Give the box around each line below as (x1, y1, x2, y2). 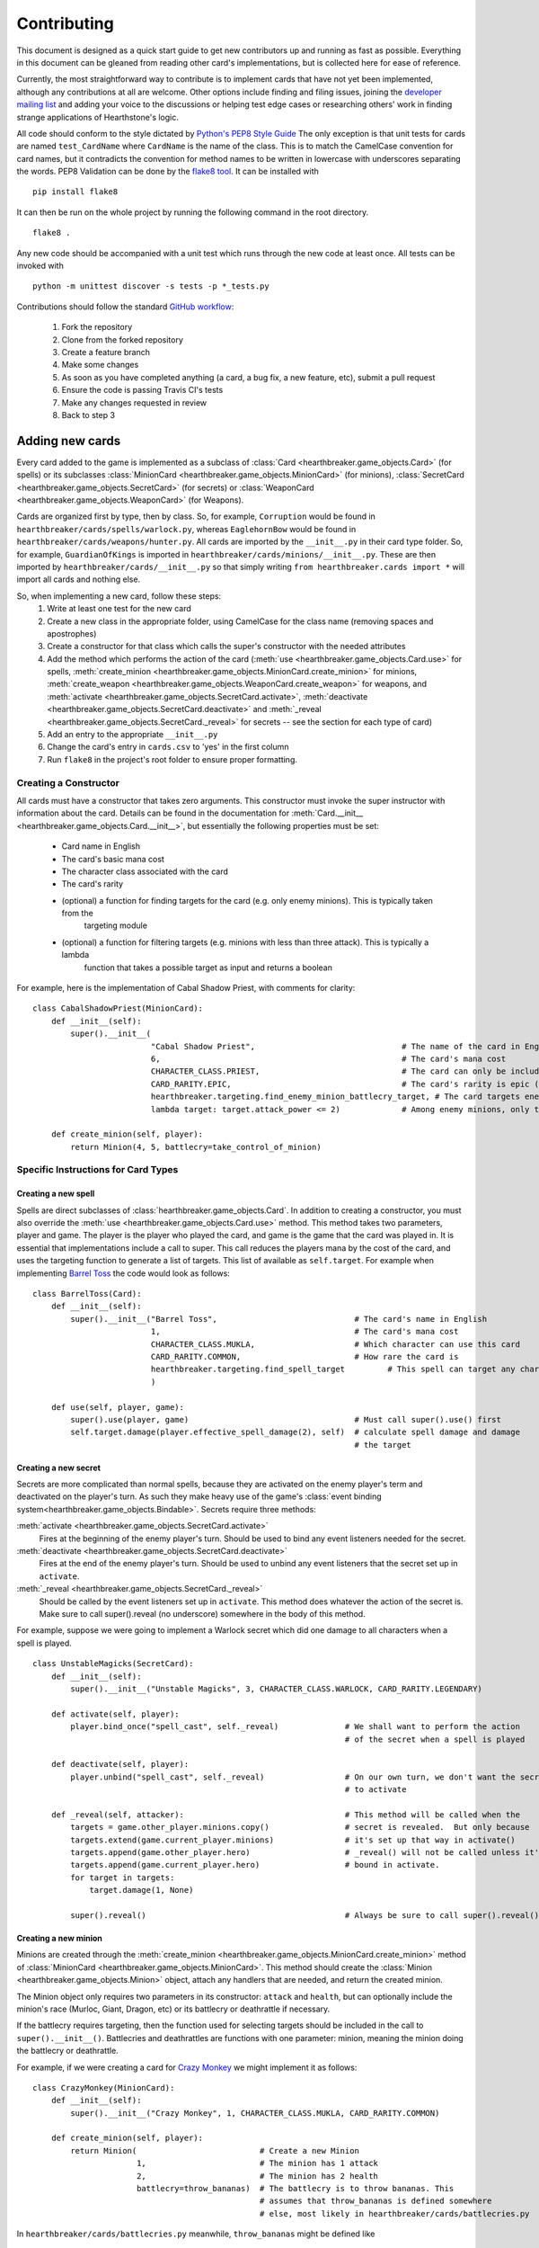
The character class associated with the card (61, 866, 229, 877)
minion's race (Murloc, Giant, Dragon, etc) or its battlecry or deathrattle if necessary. (16, 2003, 331, 2014)
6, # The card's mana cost (150, 1053, 507, 1064)
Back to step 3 (61, 409, 116, 420)
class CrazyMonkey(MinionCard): (32, 2083, 175, 2092)
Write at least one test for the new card (47, 603, 192, 614)
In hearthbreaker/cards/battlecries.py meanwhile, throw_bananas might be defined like (16, 2228, 376, 2239)
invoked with (16, 261, 65, 272)
